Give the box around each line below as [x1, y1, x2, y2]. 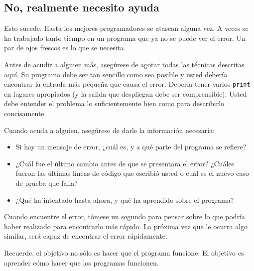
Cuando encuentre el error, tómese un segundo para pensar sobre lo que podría [4, 211, 246, 222]
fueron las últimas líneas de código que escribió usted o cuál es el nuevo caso [15, 168, 249, 178]
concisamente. [4, 108, 46, 119]
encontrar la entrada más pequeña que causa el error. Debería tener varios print [4, 79, 251, 89]
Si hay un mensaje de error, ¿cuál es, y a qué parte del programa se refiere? [15, 141, 247, 152]
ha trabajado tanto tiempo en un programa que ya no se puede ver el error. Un [4, 32, 246, 43]
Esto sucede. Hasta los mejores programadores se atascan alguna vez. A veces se [4, 23, 249, 33]
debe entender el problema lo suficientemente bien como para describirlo [4, 98, 225, 109]
